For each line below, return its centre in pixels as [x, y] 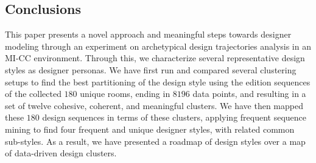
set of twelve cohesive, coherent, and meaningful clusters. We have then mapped [154, 105]
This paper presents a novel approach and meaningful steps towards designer [148, 34]
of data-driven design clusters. [61, 153]
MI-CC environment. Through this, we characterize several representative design [155, 58]
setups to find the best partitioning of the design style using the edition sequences [158, 81]
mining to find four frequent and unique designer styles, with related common [150, 129]
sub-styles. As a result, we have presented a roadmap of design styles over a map [155, 141]
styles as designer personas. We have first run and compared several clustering [151, 69]
